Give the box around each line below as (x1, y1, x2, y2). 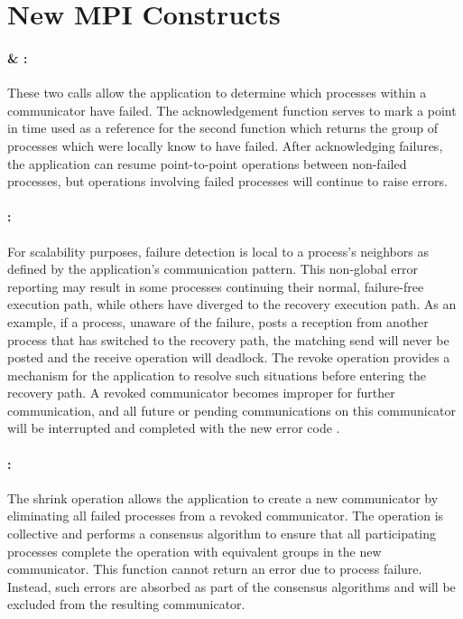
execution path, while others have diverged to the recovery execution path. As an (7, 295, 457, 314)
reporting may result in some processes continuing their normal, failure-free (7, 277, 424, 295)
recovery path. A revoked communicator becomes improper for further (7, 383, 395, 402)
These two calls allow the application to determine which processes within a (7, 83, 427, 102)
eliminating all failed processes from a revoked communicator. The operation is (7, 506, 444, 525)
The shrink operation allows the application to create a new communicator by (7, 488, 439, 507)
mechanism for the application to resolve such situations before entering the (7, 365, 427, 384)
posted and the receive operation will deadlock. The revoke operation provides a (7, 348, 450, 367)
